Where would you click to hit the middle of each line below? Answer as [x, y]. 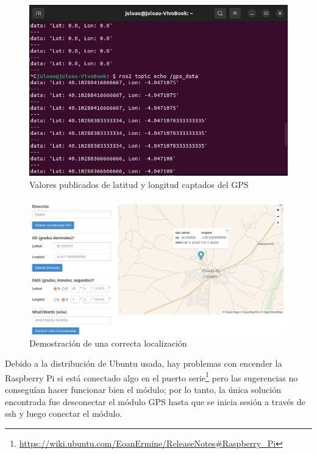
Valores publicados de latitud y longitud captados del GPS [139, 184]
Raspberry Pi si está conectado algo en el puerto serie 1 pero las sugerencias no [151, 377]
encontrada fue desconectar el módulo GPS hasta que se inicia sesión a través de [155, 401]
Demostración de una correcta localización [108, 343]
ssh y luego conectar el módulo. [64, 413]
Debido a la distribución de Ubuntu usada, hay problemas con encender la [144, 363]
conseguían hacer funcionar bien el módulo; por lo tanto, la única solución [143, 390]
